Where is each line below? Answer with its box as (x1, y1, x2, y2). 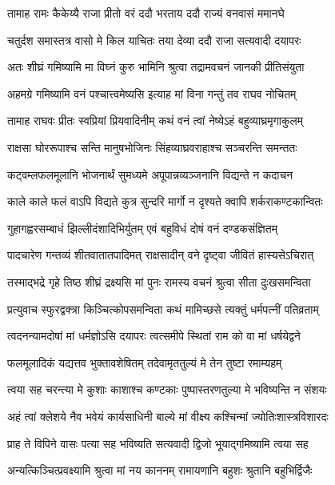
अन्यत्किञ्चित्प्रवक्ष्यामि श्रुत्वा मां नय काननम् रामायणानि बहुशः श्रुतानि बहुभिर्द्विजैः (7, 462, 313, 479)
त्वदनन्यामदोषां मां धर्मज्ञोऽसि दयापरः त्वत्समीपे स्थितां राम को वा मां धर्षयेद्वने (7, 327, 301, 344)
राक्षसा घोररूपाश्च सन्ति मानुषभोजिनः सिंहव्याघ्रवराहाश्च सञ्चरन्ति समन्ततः (7, 138, 297, 155)
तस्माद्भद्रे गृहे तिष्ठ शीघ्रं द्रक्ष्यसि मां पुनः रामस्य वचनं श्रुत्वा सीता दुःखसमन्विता (7, 273, 311, 290)
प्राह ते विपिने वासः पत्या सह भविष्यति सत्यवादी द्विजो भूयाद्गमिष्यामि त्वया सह (7, 435, 309, 451)
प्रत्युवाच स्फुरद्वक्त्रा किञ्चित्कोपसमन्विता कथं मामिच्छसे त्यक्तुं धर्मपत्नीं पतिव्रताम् (7, 300, 319, 317)
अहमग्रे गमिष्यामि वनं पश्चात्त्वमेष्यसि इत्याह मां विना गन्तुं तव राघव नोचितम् (7, 85, 297, 102)
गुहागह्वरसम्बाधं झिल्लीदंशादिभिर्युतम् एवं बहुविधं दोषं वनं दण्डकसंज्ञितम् (7, 219, 277, 236)
